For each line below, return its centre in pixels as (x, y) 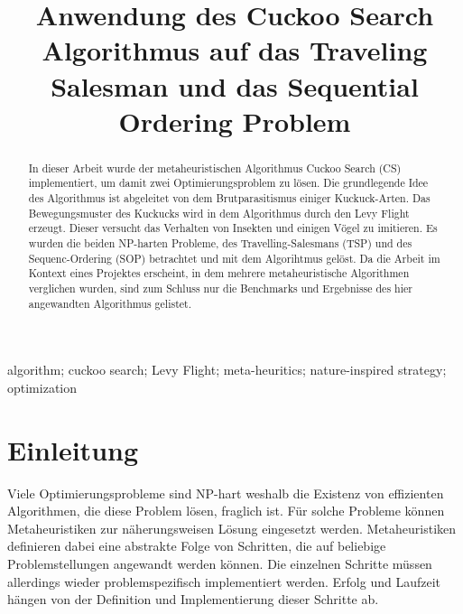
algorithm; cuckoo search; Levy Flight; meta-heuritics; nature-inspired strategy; (227, 370)
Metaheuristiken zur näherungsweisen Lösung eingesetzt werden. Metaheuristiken (232, 528)
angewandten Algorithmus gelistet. (110, 303)
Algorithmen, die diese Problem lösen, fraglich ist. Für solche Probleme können (226, 511)
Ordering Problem (235, 121)
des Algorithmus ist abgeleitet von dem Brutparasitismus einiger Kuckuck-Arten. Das (229, 198)
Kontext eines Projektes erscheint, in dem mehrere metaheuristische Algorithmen (219, 273)
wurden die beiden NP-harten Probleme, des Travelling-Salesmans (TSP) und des (220, 243)
